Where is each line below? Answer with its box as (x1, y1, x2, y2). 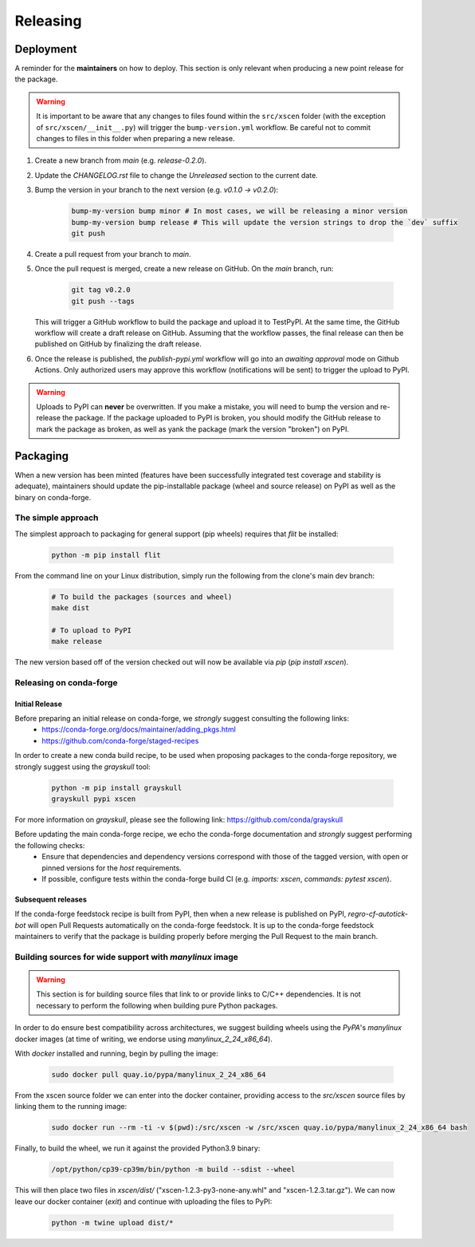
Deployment (14, 42, 77, 56)
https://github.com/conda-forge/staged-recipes (41, 736, 199, 745)
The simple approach (14, 512, 99, 523)
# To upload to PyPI (51, 625, 132, 634)
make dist (51, 603, 90, 612)
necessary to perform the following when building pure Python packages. (36, 1000, 278, 1010)
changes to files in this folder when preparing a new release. (36, 134, 235, 144)
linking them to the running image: (14, 1102, 128, 1111)
